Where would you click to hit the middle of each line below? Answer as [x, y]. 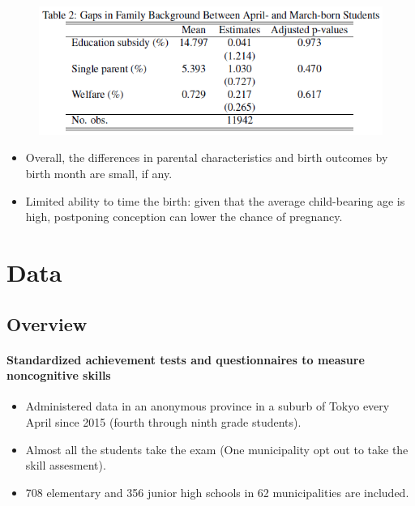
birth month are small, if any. [99, 173]
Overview [47, 323]
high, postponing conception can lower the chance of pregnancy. [184, 217]
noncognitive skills [59, 375]
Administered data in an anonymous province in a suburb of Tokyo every [207, 406]
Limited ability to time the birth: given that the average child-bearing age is [215, 200]
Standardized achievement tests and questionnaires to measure [186, 359]
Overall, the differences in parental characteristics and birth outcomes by [207, 157]
